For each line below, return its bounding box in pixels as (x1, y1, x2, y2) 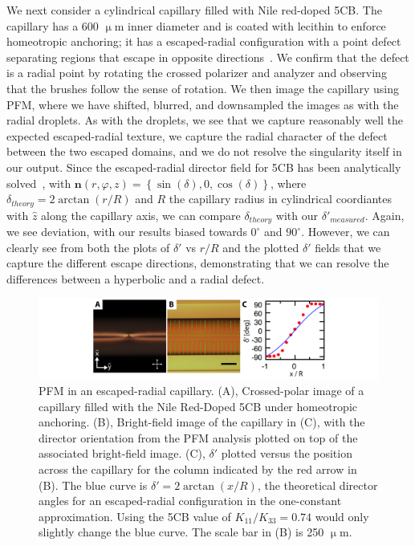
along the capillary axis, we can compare (41, 206, 241, 223)
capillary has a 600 (6, 17, 99, 34)
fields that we (315, 238, 381, 255)
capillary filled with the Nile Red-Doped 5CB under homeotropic (39, 397, 357, 414)
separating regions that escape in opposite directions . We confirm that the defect (6, 48, 409, 65)
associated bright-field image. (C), (39, 445, 205, 462)
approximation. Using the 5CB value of (39, 507, 231, 524)
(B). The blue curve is (39, 476, 148, 493)
